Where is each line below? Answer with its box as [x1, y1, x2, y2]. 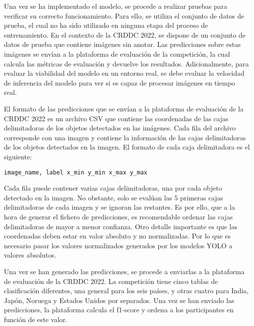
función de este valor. [4, 314, 68, 324]
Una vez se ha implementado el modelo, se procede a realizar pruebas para [4, 1, 227, 11]
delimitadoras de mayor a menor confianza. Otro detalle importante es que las [4, 221, 237, 231]
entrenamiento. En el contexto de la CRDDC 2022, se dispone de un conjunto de [4, 29, 246, 40]
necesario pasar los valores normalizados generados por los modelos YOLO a [4, 240, 233, 250]
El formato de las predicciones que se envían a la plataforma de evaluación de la [4, 103, 244, 113]
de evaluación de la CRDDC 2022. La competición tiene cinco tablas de [4, 276, 218, 286]
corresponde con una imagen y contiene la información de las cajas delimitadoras [4, 132, 246, 142]
